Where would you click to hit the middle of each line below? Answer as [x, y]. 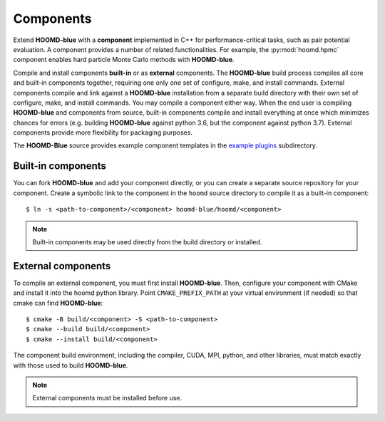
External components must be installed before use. [107, 398]
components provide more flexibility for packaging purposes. [103, 132]
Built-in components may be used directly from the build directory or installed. [147, 241]
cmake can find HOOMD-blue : [58, 303]
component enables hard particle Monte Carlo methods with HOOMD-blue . [124, 60]
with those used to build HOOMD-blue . [71, 365]
